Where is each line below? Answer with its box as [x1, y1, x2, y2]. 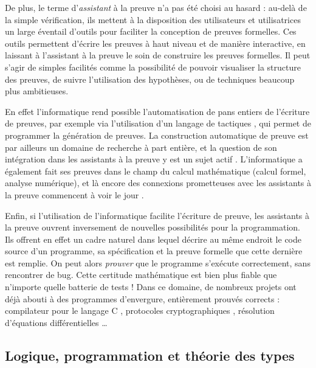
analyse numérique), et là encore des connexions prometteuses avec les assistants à [5, 176, 312, 189]
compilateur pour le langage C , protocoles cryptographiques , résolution [5, 304, 275, 317]
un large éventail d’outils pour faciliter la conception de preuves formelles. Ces [5, 25, 297, 38]
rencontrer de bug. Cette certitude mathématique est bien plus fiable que [5, 268, 277, 281]
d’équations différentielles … [5, 316, 108, 328]
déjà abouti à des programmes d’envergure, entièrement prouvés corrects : [5, 292, 280, 305]
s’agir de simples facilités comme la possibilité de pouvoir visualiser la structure [5, 60, 301, 73]
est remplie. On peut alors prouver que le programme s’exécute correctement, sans [5, 256, 311, 269]
